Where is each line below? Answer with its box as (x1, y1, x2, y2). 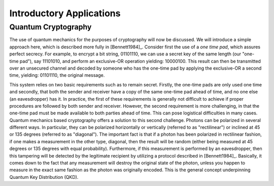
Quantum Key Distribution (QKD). (9, 174, 79, 180)
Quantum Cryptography (9, 22, 92, 32)
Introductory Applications (9, 8, 121, 19)
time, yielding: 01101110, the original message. (9, 72, 105, 78)
